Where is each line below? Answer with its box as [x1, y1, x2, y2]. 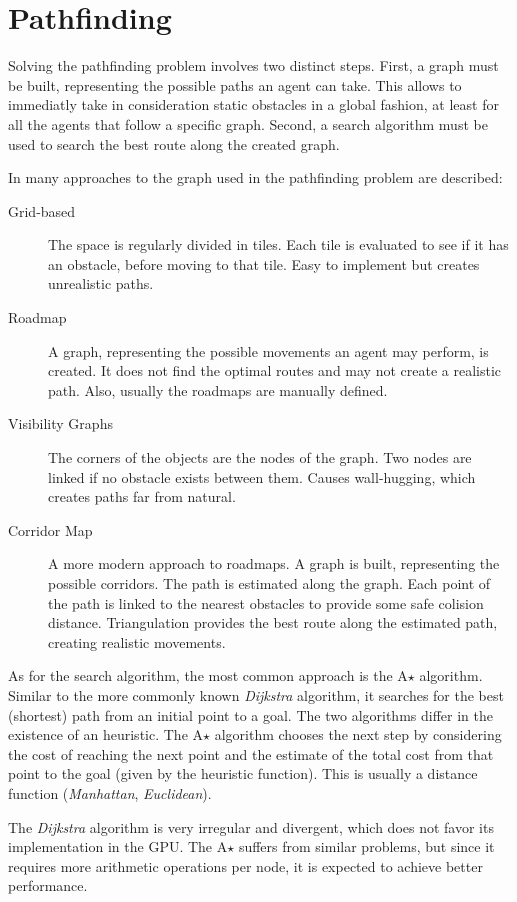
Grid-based [8, 200, 76, 221]
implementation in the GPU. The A [8, 836, 228, 857]
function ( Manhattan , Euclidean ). [8, 782, 212, 803]
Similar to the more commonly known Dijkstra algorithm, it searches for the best [8, 684, 504, 705]
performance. [8, 875, 88, 896]
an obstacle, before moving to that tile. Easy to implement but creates [48, 253, 480, 274]
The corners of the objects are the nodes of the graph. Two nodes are [48, 447, 472, 468]
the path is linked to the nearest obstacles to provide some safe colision [48, 592, 484, 613]
